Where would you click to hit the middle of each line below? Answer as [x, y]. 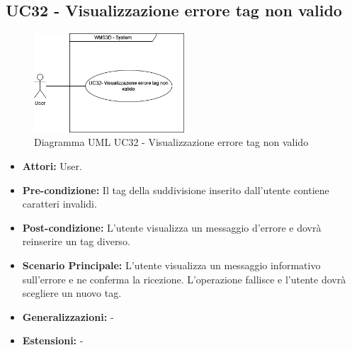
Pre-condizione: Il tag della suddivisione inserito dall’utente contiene [176, 190]
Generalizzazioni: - [68, 316]
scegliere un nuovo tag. [72, 293]
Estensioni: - [53, 340]
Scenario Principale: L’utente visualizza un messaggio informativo [171, 265]
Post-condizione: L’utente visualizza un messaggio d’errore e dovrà [172, 227]
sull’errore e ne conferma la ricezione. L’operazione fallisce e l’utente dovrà [184, 279]
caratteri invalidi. [59, 204]
